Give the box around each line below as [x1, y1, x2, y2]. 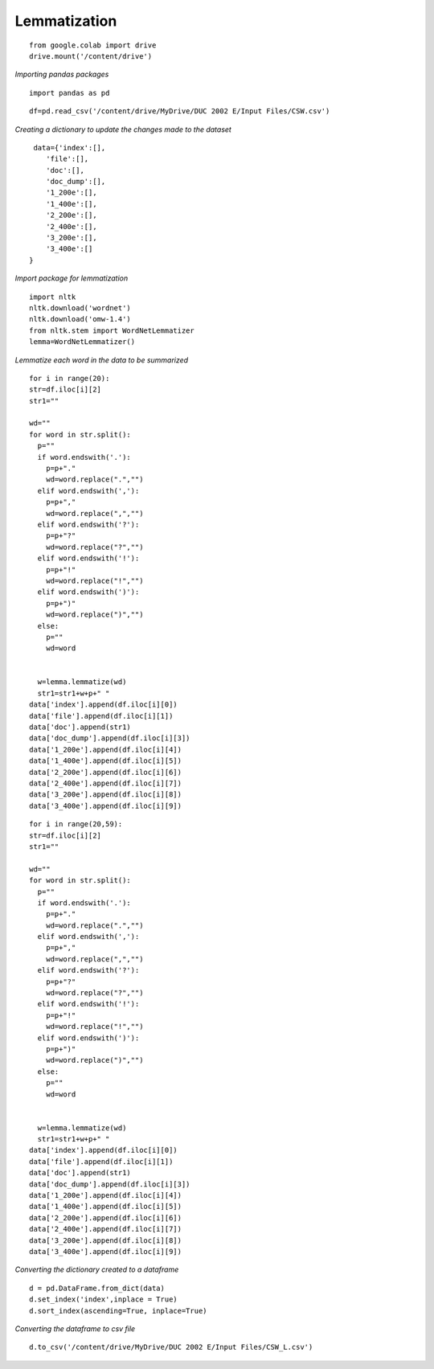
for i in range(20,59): [29, 820, 123, 829]
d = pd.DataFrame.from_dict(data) [29, 1283, 165, 1293]
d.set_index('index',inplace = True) [29, 1295, 178, 1304]
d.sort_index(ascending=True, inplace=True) [29, 1306, 208, 1315]
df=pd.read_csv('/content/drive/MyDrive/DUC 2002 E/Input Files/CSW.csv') [29, 107, 330, 116]
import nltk [29, 292, 76, 301]
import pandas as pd [29, 88, 110, 97]
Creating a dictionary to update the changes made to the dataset [14, 125, 232, 134]
